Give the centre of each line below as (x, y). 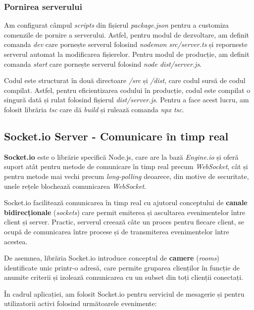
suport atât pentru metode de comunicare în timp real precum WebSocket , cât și (126, 166)
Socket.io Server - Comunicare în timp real (116, 136)
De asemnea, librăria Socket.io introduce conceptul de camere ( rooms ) (112, 258)
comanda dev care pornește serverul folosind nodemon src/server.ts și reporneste (126, 44)
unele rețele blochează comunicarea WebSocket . (75, 186)
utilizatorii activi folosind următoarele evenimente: (80, 303)
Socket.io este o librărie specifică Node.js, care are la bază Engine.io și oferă (121, 156)
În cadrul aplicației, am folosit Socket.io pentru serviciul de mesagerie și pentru (124, 293)
